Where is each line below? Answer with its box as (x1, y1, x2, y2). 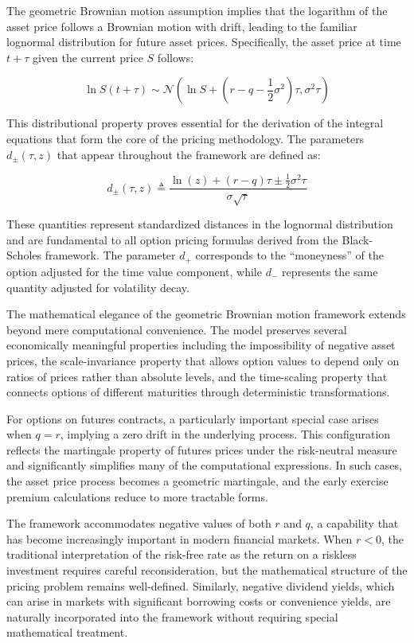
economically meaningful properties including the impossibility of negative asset (6, 337, 396, 353)
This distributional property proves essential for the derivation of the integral (6, 115, 384, 131)
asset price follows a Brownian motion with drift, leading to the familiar (6, 18, 357, 34)
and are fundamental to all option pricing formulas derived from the (6, 231, 338, 247)
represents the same (281, 263, 378, 279)
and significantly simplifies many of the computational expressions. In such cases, (6, 457, 402, 473)
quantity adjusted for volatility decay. (6, 279, 189, 295)
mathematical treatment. (6, 624, 128, 641)
